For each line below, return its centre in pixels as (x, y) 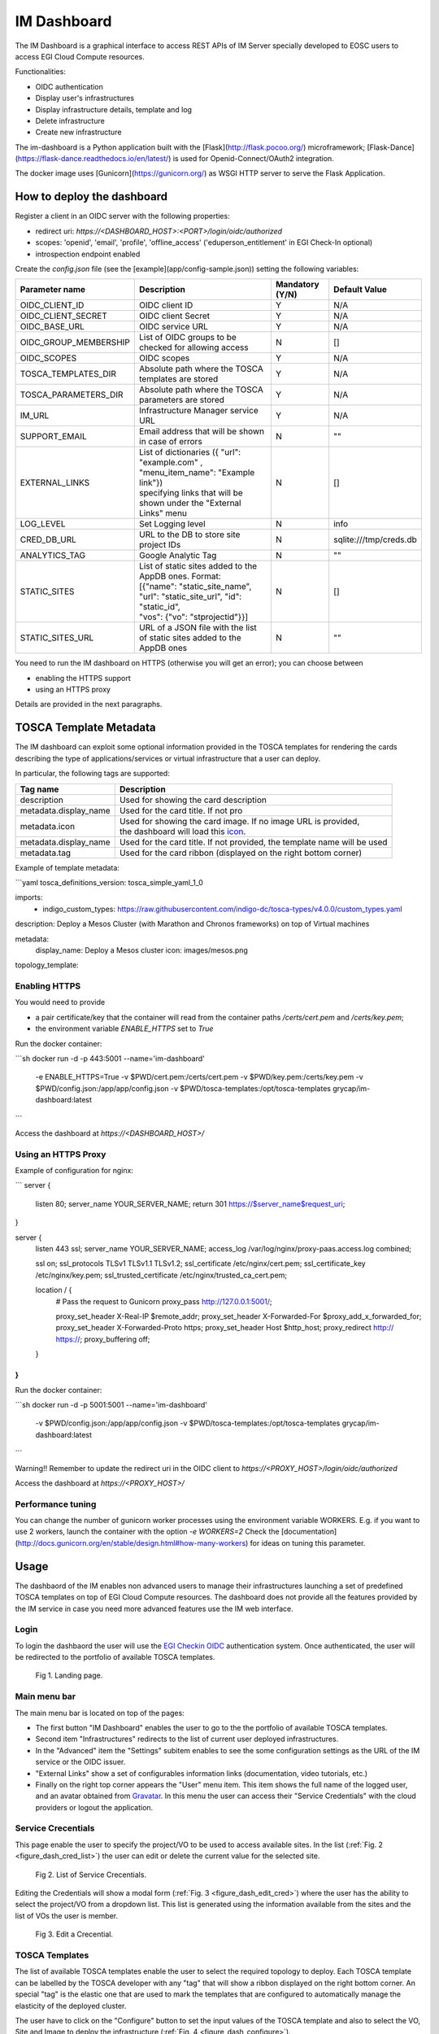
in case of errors (171, 442)
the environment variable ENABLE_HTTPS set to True (124, 1028)
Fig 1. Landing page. (69, 1675)
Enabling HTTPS (48, 986)
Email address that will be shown (202, 431)
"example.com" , (171, 462)
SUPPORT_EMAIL (53, 437)
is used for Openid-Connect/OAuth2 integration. (254, 159)
